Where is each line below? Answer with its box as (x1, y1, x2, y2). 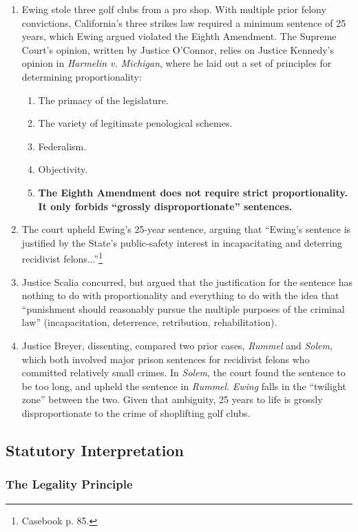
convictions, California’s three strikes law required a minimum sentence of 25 (21, 15, 346, 30)
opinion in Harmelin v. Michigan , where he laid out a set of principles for (21, 56, 332, 70)
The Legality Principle (6, 475, 133, 493)
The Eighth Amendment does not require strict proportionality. (38, 185, 348, 199)
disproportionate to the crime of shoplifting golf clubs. (21, 405, 251, 420)
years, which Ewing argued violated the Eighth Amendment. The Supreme (21, 29, 337, 43)
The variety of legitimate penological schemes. (38, 116, 233, 130)
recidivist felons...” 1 (21, 249, 103, 265)
